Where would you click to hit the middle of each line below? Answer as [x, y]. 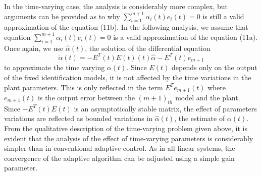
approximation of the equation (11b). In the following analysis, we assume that [126, 27]
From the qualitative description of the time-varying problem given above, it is [126, 128]
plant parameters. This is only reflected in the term [84, 87]
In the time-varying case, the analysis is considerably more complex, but [116, 6]
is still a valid [223, 16]
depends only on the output [215, 67]
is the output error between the [86, 97]
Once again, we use [34, 48]
